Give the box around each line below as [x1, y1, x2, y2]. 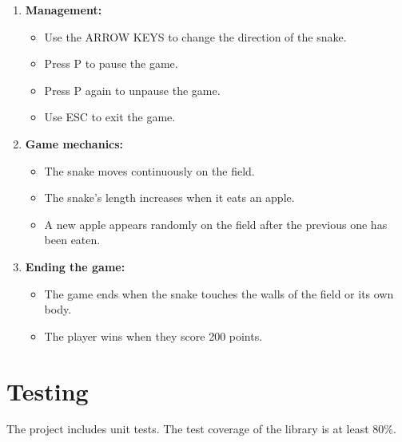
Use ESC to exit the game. [44, 109, 176, 125]
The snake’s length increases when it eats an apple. [44, 189, 295, 206]
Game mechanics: [25, 135, 124, 152]
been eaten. [44, 231, 101, 248]
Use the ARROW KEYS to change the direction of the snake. [44, 28, 347, 45]
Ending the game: [25, 258, 125, 274]
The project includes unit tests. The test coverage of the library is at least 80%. [6, 420, 396, 437]
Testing [6, 374, 89, 407]
